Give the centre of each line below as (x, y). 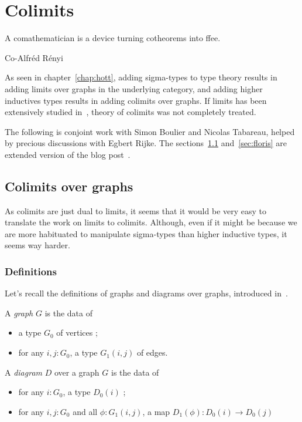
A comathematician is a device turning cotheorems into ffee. (113, 38)
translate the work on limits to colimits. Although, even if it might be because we (151, 222)
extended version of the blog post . (68, 154)
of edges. (152, 352)
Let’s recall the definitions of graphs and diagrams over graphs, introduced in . (146, 293)
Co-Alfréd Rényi (34, 57)
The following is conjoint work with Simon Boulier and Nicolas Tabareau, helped (150, 131)
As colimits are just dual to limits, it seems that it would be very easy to (136, 210)
